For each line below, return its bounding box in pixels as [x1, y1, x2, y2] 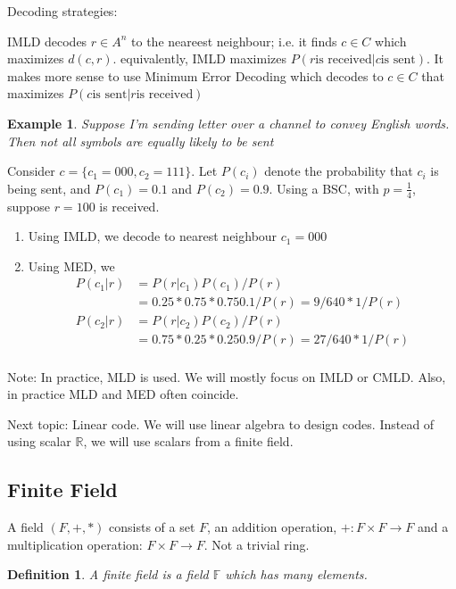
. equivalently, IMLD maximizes [112, 49, 287, 68]
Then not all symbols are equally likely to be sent [7, 131, 274, 150]
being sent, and [7, 178, 91, 197]
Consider [7, 162, 55, 180]
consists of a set [109, 518, 195, 536]
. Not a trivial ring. [203, 535, 310, 553]
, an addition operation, [207, 518, 337, 536]
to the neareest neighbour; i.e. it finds [131, 31, 337, 50]
